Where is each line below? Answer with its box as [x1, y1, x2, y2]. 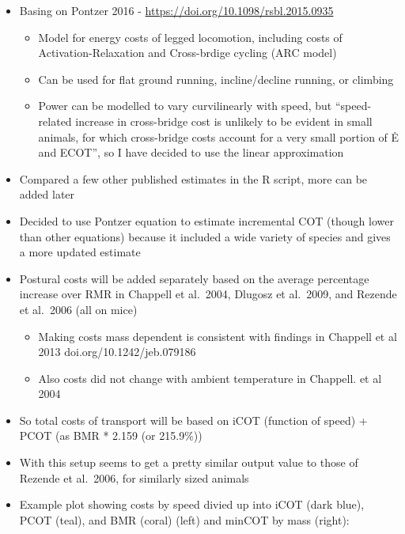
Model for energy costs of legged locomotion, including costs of [38, 28, 343, 45]
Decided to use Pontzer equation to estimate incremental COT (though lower [19, 212, 394, 229]
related [38, 112, 72, 129]
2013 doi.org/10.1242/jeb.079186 [38, 343, 196, 360]
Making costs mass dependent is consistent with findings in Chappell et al [38, 328, 397, 344]
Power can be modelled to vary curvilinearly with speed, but [38, 97, 332, 114]
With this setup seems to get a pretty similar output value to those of [19, 454, 358, 471]
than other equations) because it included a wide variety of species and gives [19, 228, 391, 244]
